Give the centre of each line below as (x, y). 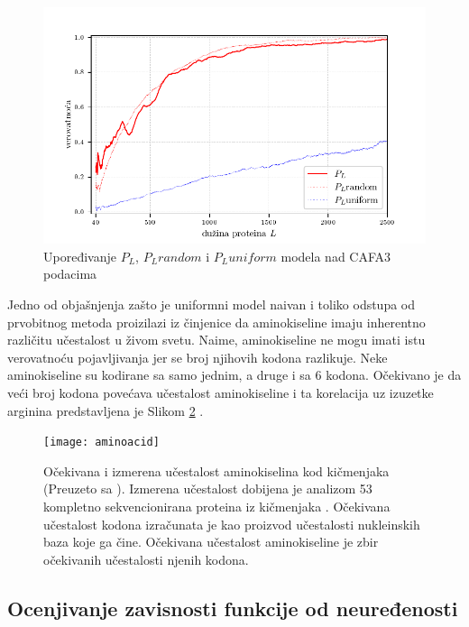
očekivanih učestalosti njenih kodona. (146, 559)
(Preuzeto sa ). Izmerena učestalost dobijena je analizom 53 (208, 489)
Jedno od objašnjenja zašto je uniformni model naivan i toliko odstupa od (212, 304)
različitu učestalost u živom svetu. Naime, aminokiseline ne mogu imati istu (216, 340)
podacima (70, 274)
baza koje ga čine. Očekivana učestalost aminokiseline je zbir (211, 542)
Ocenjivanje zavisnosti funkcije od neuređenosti (233, 608)
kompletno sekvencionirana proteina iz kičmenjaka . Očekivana (217, 507)
